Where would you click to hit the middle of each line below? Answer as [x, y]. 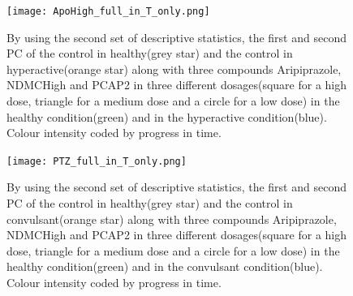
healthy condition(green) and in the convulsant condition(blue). [165, 266]
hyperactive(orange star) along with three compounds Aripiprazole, [174, 69]
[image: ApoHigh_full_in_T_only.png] [108, 11]
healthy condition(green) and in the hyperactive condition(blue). [167, 116]
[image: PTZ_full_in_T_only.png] [97, 161]
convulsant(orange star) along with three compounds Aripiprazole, [172, 219]
